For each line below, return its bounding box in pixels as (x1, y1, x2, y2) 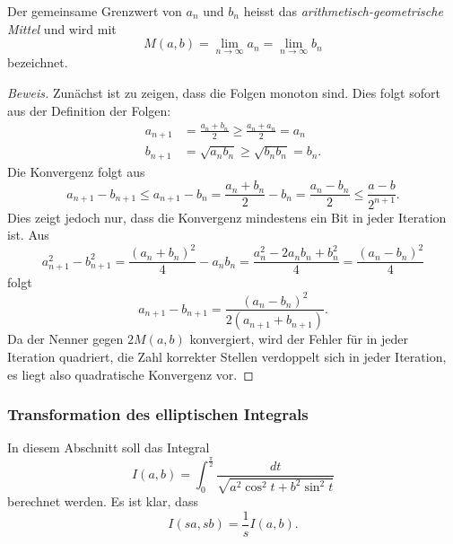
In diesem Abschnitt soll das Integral (7, 438, 210, 457)
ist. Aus (7, 225, 49, 244)
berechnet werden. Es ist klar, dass (7, 492, 198, 511)
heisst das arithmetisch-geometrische (243, 2, 443, 20)
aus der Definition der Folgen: (7, 101, 171, 119)
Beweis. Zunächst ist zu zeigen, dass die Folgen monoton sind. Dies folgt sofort (7, 83, 440, 101)
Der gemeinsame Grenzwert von (7, 2, 182, 20)
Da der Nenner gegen (7, 329, 124, 348)
